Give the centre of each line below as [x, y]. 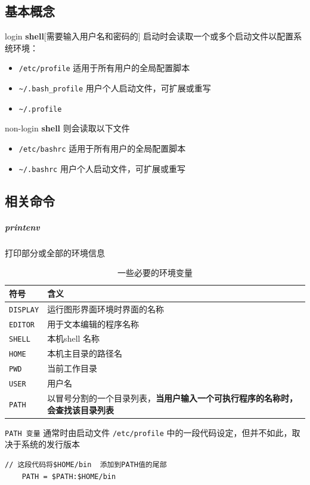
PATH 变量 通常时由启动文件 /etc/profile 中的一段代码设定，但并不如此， [148, 432]
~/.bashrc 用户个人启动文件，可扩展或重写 [102, 168]
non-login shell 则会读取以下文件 [67, 128]
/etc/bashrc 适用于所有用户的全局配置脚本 [102, 148]
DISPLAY [24, 310]
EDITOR [22, 325]
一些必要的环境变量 [155, 273]
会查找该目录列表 [81, 409]
